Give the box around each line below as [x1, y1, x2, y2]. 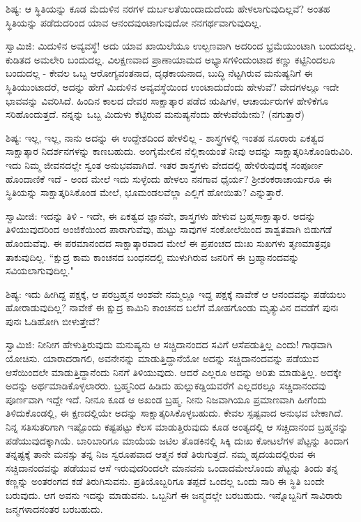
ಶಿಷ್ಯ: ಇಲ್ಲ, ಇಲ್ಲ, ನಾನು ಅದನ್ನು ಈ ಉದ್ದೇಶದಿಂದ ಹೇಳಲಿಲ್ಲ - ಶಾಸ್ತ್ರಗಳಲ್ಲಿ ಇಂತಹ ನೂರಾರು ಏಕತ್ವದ [6, 130, 324, 144]
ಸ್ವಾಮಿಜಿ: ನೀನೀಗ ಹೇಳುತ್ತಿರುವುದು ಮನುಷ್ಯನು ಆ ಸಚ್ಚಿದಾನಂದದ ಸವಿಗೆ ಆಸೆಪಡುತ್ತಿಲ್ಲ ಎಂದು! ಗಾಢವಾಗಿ [6, 337, 332, 352]
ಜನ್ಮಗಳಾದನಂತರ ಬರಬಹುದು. [6, 501, 103, 516]
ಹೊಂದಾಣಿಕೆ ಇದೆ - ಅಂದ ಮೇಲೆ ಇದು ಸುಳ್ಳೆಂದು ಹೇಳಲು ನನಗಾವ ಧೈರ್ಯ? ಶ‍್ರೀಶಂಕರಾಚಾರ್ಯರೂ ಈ [6, 171, 332, 186]
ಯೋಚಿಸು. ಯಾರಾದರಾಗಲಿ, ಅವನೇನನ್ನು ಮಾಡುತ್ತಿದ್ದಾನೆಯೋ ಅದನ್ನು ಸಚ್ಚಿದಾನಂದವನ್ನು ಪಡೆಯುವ [6, 351, 319, 366]
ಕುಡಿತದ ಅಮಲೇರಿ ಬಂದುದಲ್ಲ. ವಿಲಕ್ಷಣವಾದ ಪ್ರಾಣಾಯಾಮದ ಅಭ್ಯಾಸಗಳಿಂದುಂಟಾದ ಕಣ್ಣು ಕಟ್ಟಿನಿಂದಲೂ [6, 52, 335, 66]
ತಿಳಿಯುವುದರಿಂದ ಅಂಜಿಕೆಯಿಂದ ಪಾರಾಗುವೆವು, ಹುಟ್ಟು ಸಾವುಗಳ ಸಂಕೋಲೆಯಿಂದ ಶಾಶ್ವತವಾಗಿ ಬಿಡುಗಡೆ [6, 222, 332, 237]
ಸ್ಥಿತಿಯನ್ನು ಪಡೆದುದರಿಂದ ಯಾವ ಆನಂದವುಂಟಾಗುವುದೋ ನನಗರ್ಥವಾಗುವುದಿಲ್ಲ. [6, 15, 262, 29]
